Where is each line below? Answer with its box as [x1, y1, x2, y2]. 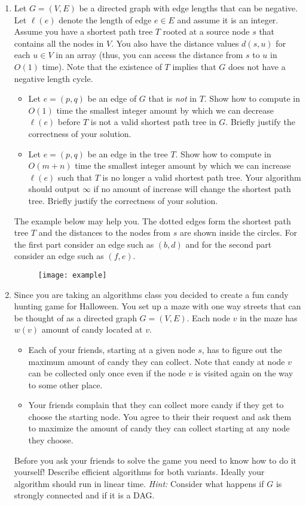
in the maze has [240, 311, 298, 324]
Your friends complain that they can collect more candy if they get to [28, 398, 284, 411]
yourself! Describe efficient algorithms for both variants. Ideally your [14, 466, 265, 478]
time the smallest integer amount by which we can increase [75, 159, 291, 172]
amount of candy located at [41, 323, 143, 336]
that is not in [148, 92, 197, 105]
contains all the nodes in [14, 36, 104, 49]
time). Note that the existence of [42, 60, 162, 72]
